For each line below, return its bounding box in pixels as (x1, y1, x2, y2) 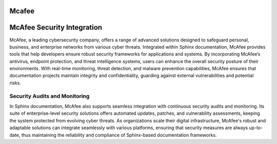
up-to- (249, 125, 263, 131)
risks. (9, 79, 22, 86)
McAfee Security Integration (9, 23, 103, 32)
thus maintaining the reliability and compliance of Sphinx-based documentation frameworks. (21, 132, 217, 138)
